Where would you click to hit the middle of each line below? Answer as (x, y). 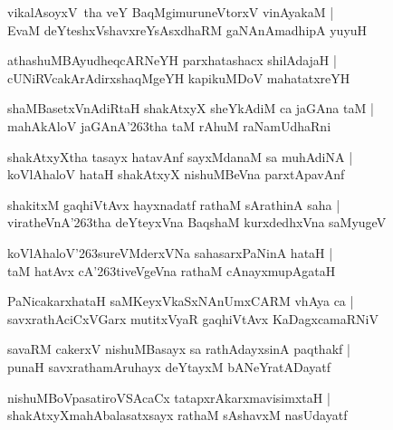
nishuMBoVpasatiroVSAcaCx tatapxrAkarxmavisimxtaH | (169, 397)
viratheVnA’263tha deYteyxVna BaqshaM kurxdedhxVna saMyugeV (197, 222)
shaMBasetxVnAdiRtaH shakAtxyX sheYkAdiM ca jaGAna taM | (191, 108)
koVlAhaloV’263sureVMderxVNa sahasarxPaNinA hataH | (170, 252)
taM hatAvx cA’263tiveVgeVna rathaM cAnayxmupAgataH (172, 270)
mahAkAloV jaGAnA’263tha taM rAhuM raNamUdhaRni (169, 125)
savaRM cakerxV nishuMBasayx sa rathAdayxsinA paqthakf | (179, 349)
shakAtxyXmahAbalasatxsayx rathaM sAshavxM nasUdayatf (177, 415)
